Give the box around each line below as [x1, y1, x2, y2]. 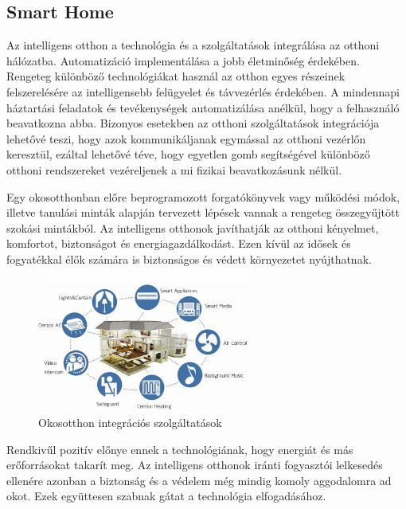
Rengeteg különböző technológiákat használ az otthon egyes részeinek [6, 68, 345, 84]
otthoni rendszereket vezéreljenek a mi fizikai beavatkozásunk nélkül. [6, 161, 342, 178]
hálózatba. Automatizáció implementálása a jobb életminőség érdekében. [6, 52, 360, 69]
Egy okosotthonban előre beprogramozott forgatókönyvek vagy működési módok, [6, 188, 400, 205]
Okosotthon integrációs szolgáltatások [38, 413, 222, 430]
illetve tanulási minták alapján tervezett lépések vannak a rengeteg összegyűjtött [6, 204, 400, 221]
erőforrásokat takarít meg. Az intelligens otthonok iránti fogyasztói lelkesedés [6, 456, 383, 473]
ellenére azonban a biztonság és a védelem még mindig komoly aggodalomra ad [6, 472, 392, 488]
